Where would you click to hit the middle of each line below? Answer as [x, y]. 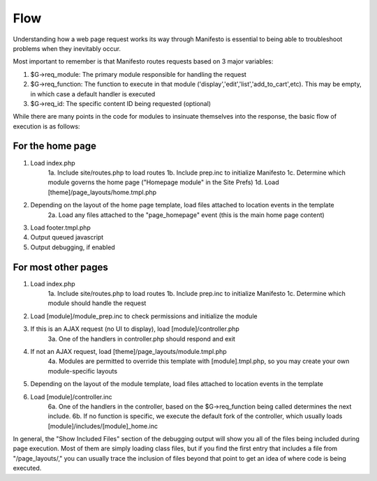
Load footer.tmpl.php [60, 228]
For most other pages [60, 267]
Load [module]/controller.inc [71, 397]
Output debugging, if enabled [73, 247]
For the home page [55, 146]
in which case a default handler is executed [93, 94]
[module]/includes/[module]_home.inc [103, 426]
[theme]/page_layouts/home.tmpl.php [102, 192]
